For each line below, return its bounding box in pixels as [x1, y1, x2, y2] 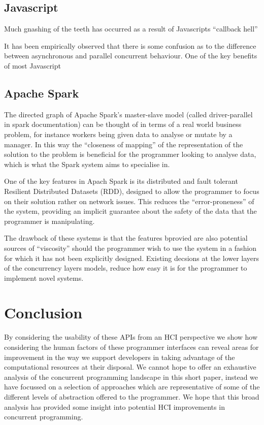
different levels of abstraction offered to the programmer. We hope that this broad [4, 391, 259, 402]
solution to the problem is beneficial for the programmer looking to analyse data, [4, 149, 256, 159]
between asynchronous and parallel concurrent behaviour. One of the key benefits [4, 50, 257, 61]
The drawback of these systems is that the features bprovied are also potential [4, 233, 248, 243]
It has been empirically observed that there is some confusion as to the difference [4, 40, 256, 51]
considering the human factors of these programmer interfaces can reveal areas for [4, 342, 259, 352]
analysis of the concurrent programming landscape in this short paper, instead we [4, 371, 258, 382]
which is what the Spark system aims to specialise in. [4, 158, 170, 169]
